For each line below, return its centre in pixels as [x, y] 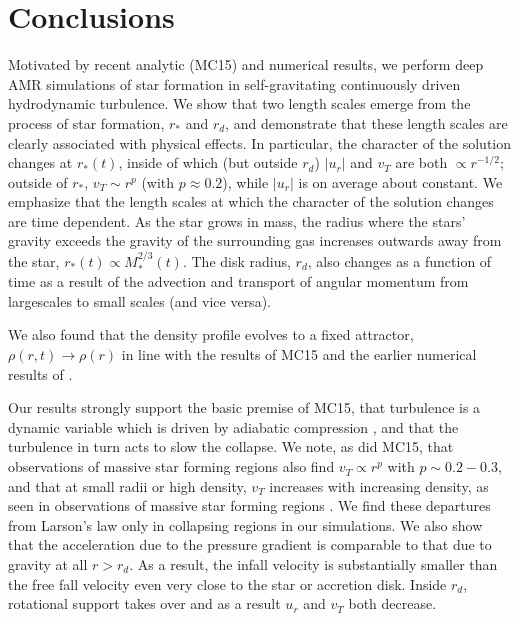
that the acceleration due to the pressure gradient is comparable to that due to [250, 544]
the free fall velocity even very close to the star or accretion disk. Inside [227, 583]
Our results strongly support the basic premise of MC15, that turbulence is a [244, 407]
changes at [40, 162]
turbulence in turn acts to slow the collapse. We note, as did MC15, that [231, 446]
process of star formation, [86, 122]
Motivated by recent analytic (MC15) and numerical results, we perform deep [246, 64]
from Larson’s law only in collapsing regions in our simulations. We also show [245, 524]
